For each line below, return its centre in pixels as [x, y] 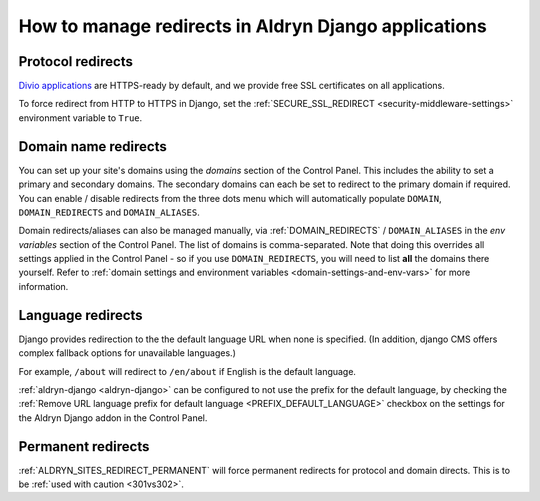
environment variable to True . [80, 117]
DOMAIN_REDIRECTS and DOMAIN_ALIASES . [109, 212]
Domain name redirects [92, 146]
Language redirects [81, 315]
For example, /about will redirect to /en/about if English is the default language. [187, 371]
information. [43, 286]
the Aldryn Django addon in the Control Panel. [113, 417]
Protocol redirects [76, 61]
